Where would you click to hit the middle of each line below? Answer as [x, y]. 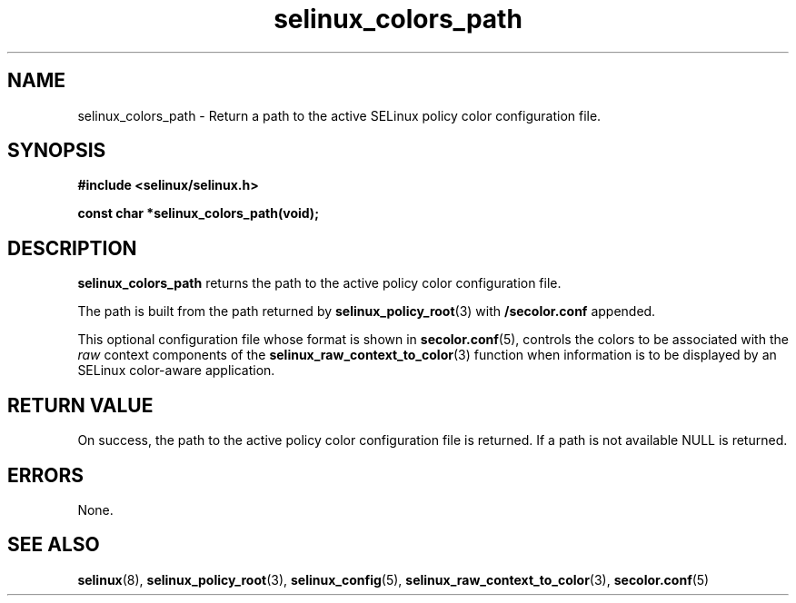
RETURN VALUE [80, 405]
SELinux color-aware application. [176, 371]
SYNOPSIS [57, 151]
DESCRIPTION [72, 248]
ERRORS [46, 475]
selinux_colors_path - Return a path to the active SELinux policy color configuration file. [339, 115]
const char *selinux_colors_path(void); [198, 213]
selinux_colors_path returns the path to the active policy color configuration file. [319, 283]
